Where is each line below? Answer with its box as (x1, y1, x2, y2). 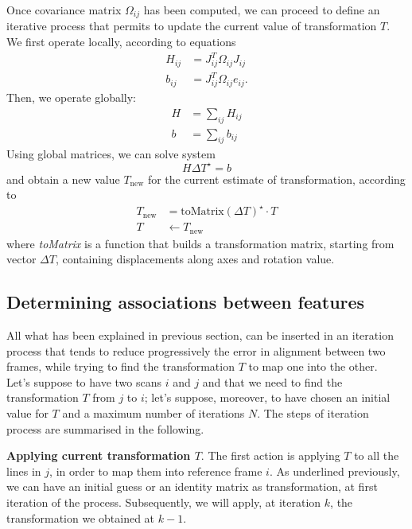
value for (6, 405, 49, 422)
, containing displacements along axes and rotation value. (55, 251, 335, 267)
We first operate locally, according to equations (6, 33, 236, 50)
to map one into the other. (248, 358, 378, 375)
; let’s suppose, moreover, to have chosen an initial (144, 389, 391, 406)
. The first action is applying (200, 447, 340, 464)
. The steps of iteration (257, 405, 369, 422)
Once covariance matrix (6, 2, 122, 18)
